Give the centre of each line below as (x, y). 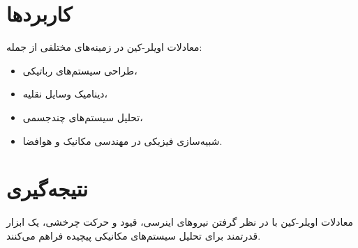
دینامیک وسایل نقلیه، (65, 94)
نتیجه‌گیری (47, 188)
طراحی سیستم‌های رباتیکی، (80, 70)
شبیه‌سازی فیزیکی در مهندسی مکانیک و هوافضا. (122, 140)
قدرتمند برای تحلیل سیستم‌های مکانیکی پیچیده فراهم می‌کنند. (134, 235)
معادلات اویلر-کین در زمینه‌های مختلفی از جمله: (104, 47)
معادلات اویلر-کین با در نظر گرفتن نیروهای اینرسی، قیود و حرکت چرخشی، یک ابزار (180, 222)
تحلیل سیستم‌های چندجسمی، (83, 117)
